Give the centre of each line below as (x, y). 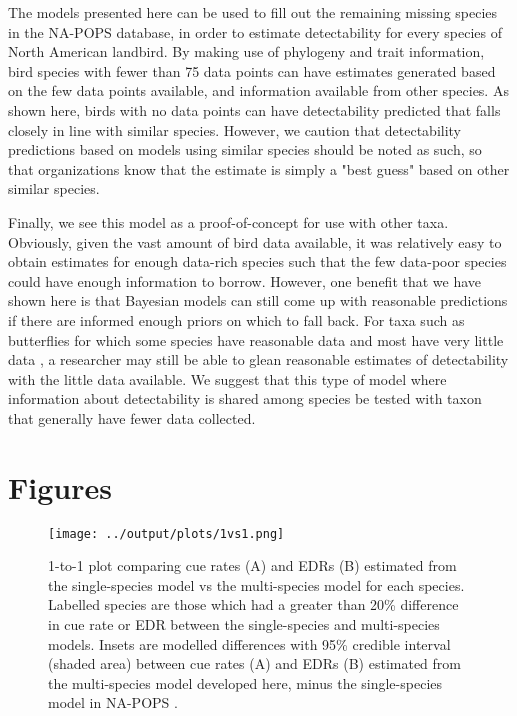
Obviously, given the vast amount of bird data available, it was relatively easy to (255, 241)
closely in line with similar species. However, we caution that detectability (235, 129)
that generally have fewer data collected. (132, 417)
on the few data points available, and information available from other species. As (258, 90)
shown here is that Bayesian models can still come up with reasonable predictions (258, 300)
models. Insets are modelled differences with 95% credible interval (249, 643)
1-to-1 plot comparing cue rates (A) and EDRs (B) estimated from (252, 565)
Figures (60, 486)
